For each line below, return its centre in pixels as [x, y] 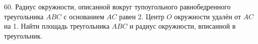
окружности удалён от [208, 16]
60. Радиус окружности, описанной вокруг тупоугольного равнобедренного [117, 6]
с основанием [84, 16]
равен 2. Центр [142, 16]
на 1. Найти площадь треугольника [57, 26]
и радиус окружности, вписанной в [182, 26]
